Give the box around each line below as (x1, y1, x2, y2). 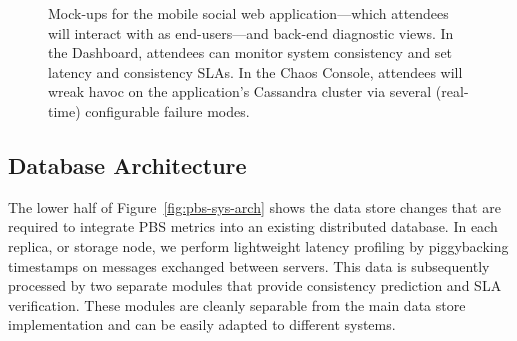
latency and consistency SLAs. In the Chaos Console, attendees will (48, 61, 463, 82)
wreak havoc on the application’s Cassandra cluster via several (48, 81, 432, 102)
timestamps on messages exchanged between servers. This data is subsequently (8, 255, 490, 276)
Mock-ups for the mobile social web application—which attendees (48, 3, 449, 23)
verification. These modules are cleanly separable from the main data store (8, 294, 466, 315)
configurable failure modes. (85, 100, 250, 121)
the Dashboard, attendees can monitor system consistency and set (48, 42, 453, 63)
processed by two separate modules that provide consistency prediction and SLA (8, 275, 502, 296)
